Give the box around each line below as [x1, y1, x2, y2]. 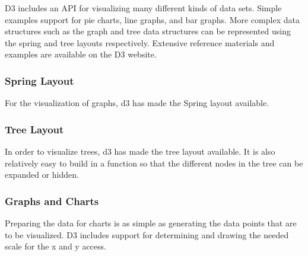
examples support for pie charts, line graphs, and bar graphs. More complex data [5, 13, 300, 25]
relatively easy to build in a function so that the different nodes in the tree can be [5, 156, 303, 169]
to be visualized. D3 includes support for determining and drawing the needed [5, 228, 289, 241]
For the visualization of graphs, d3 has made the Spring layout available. [5, 97, 269, 109]
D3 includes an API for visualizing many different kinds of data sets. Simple [5, 2, 282, 14]
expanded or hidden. [5, 168, 79, 181]
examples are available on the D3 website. [5, 48, 157, 60]
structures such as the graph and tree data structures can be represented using [5, 25, 291, 37]
